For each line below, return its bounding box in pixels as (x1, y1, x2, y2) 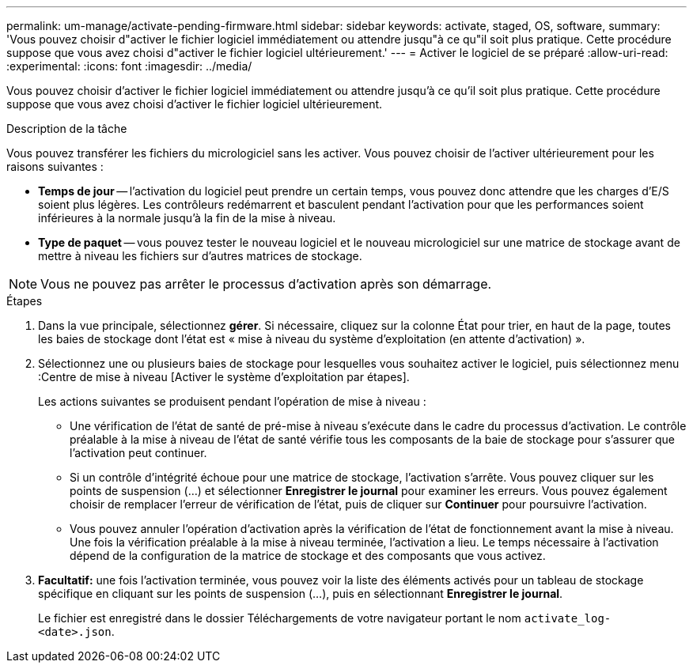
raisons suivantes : (6, 160, 104, 173)
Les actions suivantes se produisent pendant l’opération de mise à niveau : (38, 395, 426, 408)
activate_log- (524, 612, 612, 625)
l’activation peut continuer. (70, 446, 207, 459)
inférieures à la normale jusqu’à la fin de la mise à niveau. (38, 211, 336, 225)
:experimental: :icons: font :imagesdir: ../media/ (6, 59, 252, 73)
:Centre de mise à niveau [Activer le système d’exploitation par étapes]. (38, 370, 410, 384)
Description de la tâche (6, 122, 127, 135)
